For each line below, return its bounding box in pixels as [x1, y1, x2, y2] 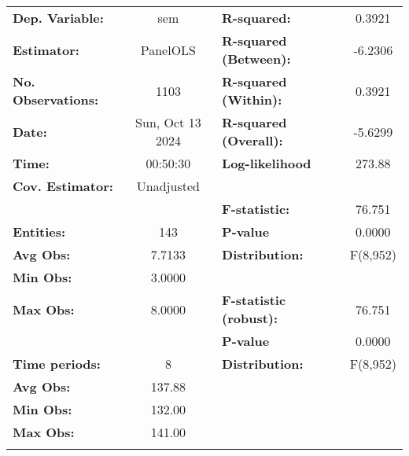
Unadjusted [136, 177, 200, 195]
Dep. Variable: [13, 9, 104, 27]
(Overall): [222, 131, 283, 149]
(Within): [222, 90, 282, 108]
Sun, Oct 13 [135, 113, 201, 131]
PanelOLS [140, 40, 196, 59]
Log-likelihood [222, 154, 311, 172]
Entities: [13, 222, 66, 241]
